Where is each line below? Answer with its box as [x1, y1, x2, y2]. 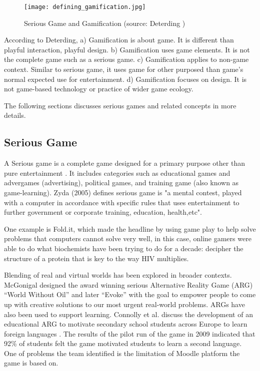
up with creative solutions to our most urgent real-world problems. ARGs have [4, 299, 245, 309]
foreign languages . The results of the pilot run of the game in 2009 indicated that [4, 328, 255, 339]
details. [4, 110, 26, 120]
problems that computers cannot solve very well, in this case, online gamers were [4, 233, 251, 244]
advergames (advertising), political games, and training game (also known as [4, 177, 239, 188]
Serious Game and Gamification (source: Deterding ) [24, 17, 185, 28]
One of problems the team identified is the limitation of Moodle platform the [4, 348, 240, 358]
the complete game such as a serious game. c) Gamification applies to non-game [4, 54, 249, 64]
